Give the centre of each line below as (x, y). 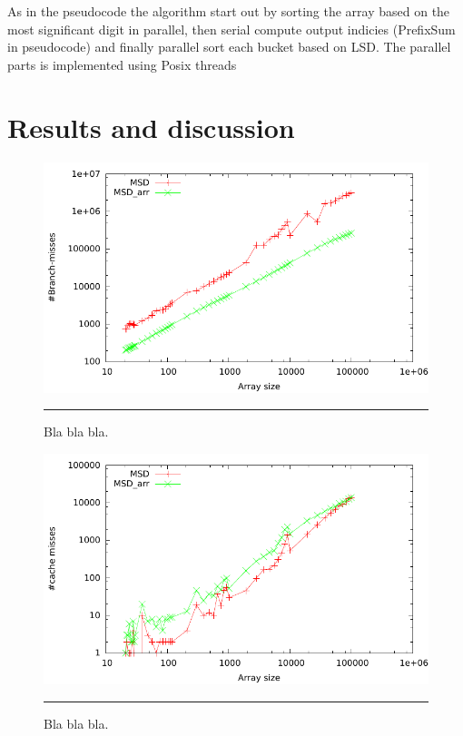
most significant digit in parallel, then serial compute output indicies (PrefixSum (231, 29)
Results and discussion (151, 127)
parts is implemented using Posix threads (122, 64)
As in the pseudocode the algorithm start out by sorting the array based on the (229, 11)
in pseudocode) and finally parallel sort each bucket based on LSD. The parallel (229, 47)
